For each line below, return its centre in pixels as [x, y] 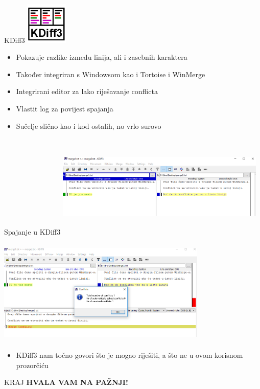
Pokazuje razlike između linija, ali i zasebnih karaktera [102, 57]
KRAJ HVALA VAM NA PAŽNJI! [66, 382]
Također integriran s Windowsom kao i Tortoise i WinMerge [111, 74]
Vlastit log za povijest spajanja [65, 108]
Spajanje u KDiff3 [32, 232]
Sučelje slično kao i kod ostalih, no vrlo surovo [89, 125]
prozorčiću [32, 365]
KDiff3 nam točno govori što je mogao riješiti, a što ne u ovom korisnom [129, 355]
